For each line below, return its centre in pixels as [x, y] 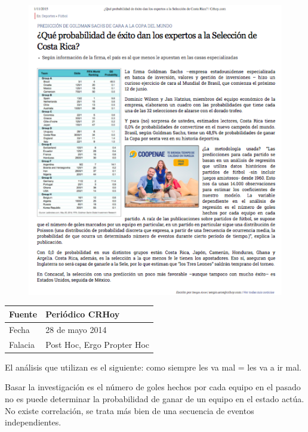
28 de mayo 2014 [76, 329]
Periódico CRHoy [83, 314]
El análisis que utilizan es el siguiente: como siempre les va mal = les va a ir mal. [153, 367]
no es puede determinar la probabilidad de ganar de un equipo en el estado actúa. [155, 398]
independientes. [33, 422]
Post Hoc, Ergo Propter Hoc [98, 344]
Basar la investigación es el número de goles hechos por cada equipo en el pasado [153, 387]
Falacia [22, 344]
